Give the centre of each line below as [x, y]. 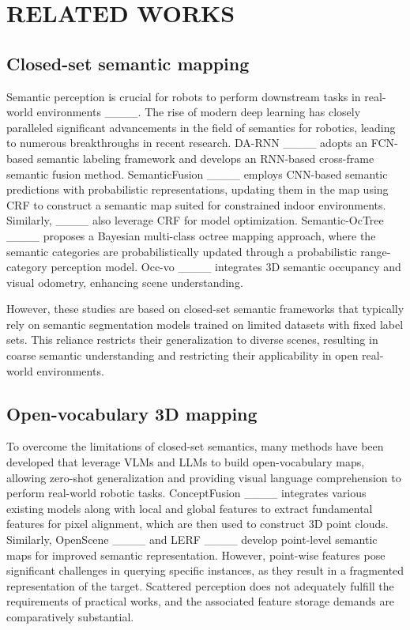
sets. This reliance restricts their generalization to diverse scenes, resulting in [192, 340]
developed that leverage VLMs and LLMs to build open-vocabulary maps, [186, 462]
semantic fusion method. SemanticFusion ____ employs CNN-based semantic [197, 174]
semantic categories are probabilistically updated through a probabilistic [182, 251]
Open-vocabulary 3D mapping [132, 413]
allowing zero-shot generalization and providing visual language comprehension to [204, 477]
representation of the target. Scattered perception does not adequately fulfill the [200, 585]
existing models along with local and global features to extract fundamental [190, 508]
